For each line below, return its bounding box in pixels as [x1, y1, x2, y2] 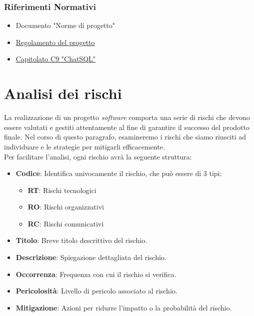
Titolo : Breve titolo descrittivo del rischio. [15, 235, 147, 245]
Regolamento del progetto [15, 36, 95, 47]
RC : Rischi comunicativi [27, 218, 104, 228]
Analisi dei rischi [4, 83, 122, 103]
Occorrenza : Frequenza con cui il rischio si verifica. [15, 268, 176, 279]
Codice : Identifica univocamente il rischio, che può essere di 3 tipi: [15, 168, 222, 178]
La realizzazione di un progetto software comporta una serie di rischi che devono [4, 112, 250, 122]
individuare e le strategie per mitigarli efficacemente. [4, 141, 165, 151]
